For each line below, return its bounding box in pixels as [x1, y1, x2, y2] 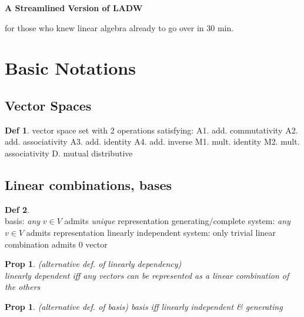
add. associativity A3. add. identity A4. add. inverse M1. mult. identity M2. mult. [5, 135, 300, 148]
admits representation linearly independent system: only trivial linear [26, 226, 276, 238]
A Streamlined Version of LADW [5, 2, 143, 14]
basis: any [5, 215, 41, 227]
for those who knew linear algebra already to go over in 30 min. [5, 21, 234, 34]
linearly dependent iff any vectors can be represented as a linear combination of [5, 269, 289, 281]
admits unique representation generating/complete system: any [64, 215, 290, 227]
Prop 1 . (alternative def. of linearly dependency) [5, 258, 182, 270]
